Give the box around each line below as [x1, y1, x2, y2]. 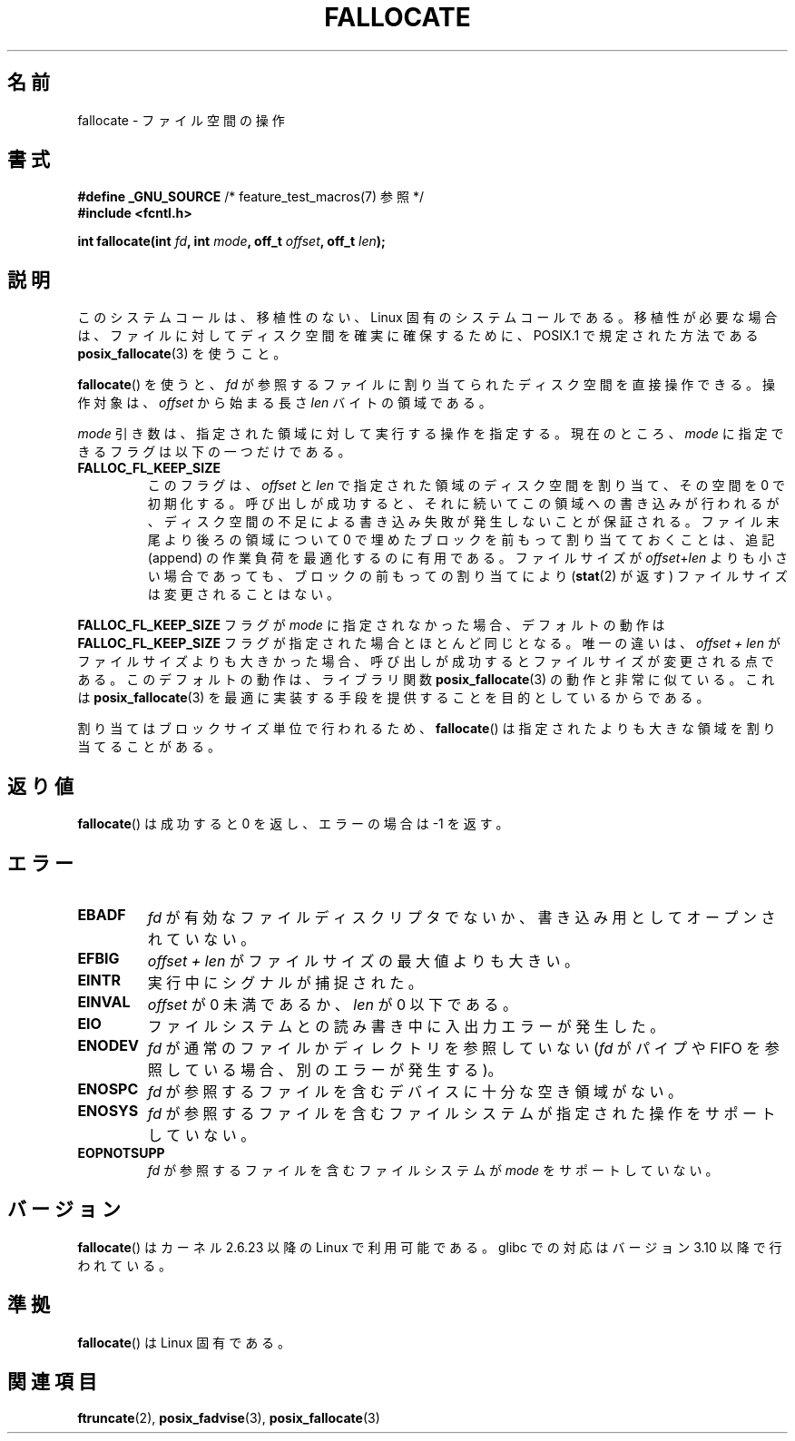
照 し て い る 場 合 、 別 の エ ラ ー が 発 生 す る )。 [147, 1060, 503, 1079]
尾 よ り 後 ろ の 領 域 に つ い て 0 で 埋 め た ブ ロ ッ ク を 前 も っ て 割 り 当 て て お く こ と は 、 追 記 [147, 532, 775, 548]
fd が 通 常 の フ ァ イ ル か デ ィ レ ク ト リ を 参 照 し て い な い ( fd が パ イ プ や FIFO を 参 [147, 1038, 780, 1057]
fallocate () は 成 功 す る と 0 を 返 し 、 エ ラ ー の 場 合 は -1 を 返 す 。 [77, 816, 509, 832]
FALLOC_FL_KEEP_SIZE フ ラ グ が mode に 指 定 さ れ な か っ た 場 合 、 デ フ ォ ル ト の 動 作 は [77, 617, 665, 633]
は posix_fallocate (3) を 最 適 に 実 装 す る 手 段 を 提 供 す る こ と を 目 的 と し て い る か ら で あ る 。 [77, 690, 710, 706]
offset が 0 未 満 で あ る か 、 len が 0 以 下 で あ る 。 [147, 995, 517, 1014]
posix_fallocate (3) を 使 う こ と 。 [77, 346, 287, 362]
